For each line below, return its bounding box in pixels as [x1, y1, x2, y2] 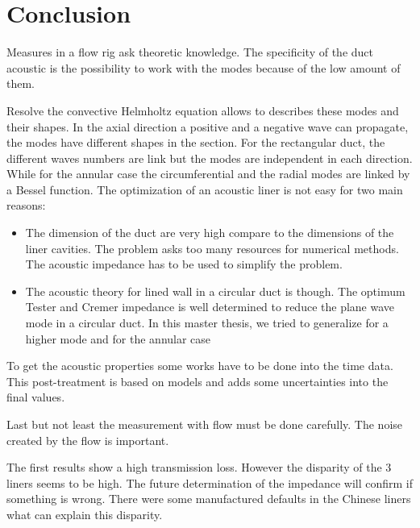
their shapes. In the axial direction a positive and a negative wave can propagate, [6, 118, 409, 135]
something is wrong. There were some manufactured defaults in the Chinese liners [6, 490, 411, 507]
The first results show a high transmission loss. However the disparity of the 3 [6, 459, 392, 476]
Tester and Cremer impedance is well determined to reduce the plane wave [25, 298, 395, 315]
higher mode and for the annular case [25, 330, 211, 347]
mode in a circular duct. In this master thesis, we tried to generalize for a [25, 314, 389, 331]
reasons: [6, 197, 46, 214]
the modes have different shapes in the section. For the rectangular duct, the [6, 134, 385, 151]
